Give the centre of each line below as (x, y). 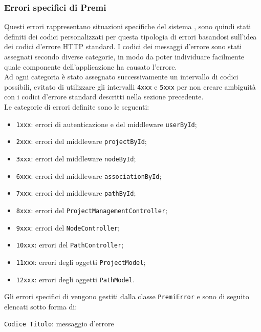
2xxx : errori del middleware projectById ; (81, 141)
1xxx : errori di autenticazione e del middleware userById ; (106, 124)
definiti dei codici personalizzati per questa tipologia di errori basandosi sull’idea (130, 36)
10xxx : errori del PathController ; (70, 245)
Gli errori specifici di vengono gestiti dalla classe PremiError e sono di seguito (127, 296)
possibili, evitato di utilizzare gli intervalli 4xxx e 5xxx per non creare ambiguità (130, 86)
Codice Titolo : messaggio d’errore (59, 324)
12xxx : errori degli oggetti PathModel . (75, 279)
